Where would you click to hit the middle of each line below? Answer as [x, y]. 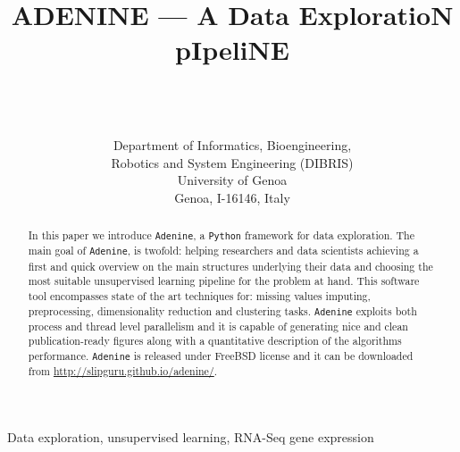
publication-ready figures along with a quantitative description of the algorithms [215, 341]
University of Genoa [232, 180]
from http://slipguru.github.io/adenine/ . [123, 371]
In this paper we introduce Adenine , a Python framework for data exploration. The [221, 235]
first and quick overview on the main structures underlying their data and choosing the [230, 266]
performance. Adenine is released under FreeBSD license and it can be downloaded [221, 355]
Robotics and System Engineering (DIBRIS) [232, 162]
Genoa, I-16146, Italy [232, 197]
